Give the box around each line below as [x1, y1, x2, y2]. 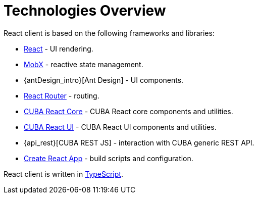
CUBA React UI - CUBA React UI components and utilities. [24, 122, 217, 131]
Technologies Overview [4, 2, 166, 19]
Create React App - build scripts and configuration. [24, 154, 193, 163]
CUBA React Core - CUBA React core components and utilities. [24, 107, 233, 116]
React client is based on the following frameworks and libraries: [4, 28, 215, 37]
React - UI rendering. [24, 44, 93, 53]
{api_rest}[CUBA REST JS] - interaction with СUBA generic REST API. [24, 138, 254, 147]
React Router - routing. [24, 91, 99, 100]
